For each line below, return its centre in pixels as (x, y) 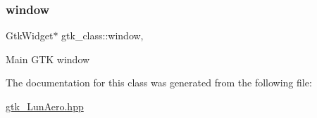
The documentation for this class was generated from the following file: (159, 83)
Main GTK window (48, 59)
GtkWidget (30, 35)
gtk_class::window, (102, 35)
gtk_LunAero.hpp (45, 106)
